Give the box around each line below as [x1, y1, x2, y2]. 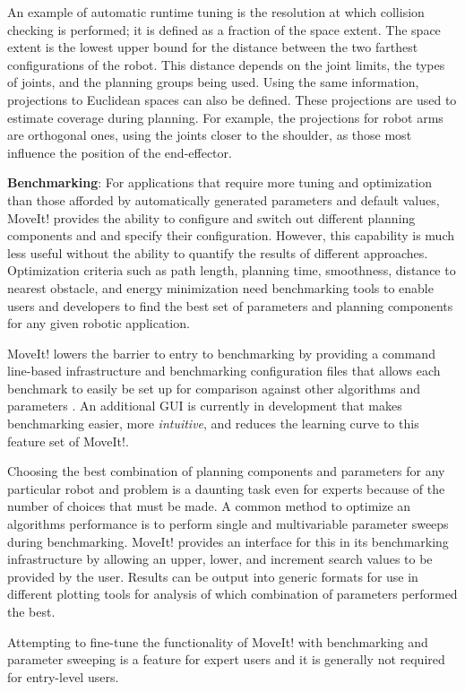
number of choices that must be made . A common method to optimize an [7, 497, 411, 515]
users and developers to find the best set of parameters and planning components [7, 296, 453, 315]
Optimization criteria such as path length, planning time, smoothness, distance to [7, 261, 456, 280]
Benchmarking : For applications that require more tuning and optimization [7, 173, 432, 192]
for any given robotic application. [7, 314, 190, 333]
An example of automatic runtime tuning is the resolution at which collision [7, 3, 425, 21]
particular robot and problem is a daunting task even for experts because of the [7, 479, 445, 497]
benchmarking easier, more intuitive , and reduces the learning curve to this [7, 414, 419, 433]
